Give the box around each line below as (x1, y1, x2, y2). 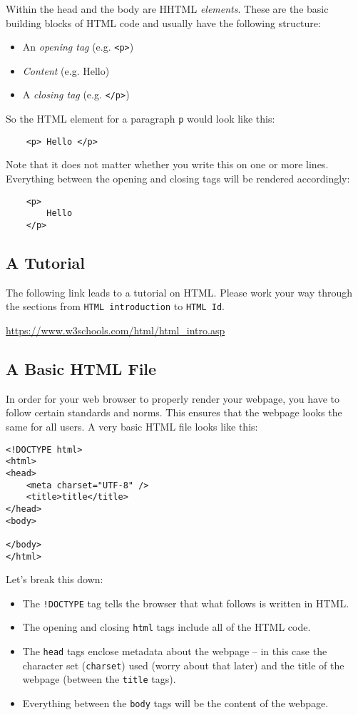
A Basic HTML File (6, 358, 157, 379)
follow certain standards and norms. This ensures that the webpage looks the (6, 405, 342, 420)
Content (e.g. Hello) (22, 63, 110, 78)
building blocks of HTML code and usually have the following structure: (6, 15, 321, 30)
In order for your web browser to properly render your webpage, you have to (6, 391, 339, 406)
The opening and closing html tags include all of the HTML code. (22, 619, 311, 634)
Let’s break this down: (6, 572, 103, 587)
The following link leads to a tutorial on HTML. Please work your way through (6, 284, 353, 299)
